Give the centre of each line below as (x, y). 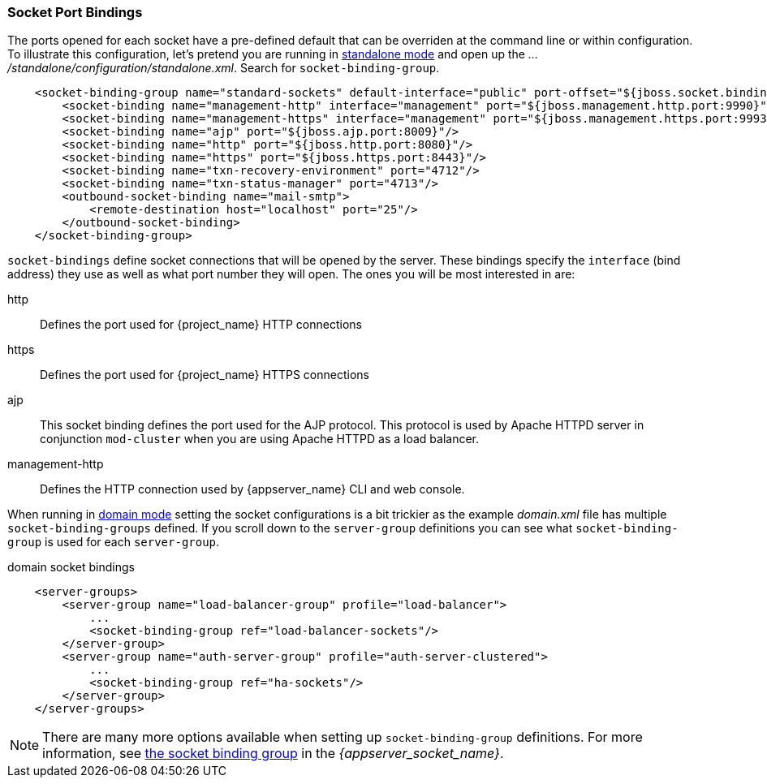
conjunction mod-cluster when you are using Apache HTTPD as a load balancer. (260, 439)
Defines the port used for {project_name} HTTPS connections (205, 375)
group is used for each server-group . (114, 542)
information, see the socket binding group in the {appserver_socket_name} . (273, 754)
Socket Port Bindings (75, 12)
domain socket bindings (71, 567)
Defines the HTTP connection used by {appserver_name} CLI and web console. (252, 489)
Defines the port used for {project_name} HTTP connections (201, 325)
